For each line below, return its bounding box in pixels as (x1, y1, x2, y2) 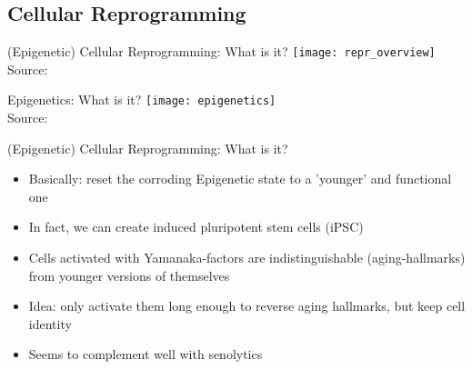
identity (28, 314, 72, 333)
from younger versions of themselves (28, 265, 230, 284)
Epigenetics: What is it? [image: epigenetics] (7, 90, 276, 109)
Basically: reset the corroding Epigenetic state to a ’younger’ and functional (28, 169, 452, 188)
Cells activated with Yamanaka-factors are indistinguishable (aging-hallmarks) (28, 248, 466, 267)
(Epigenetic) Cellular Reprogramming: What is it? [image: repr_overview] (7, 42, 436, 61)
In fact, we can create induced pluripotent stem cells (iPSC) (28, 217, 364, 236)
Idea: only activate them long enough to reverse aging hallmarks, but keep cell (28, 296, 466, 315)
